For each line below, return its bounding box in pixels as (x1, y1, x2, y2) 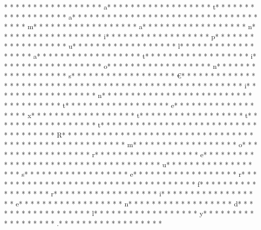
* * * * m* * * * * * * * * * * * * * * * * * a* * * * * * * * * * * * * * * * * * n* (4, 21, 255, 32)
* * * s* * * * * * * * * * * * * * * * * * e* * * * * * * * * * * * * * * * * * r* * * (4, 169, 257, 179)
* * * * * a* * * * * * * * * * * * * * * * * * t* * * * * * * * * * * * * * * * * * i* (4, 50, 256, 61)
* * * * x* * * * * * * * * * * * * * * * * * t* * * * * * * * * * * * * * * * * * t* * (4, 109, 257, 120)
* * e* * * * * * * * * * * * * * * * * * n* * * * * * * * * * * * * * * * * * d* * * (4, 198, 253, 208)
